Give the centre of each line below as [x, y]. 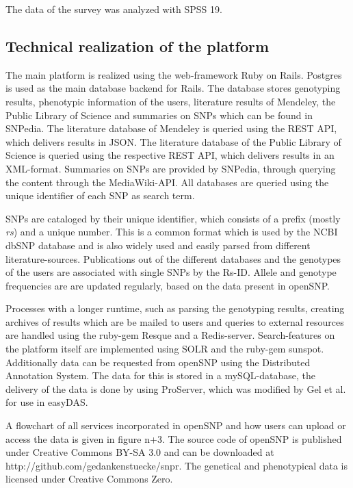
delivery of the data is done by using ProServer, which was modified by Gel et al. [176, 388]
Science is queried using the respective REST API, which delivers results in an [170, 155]
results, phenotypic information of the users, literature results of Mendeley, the [171, 101]
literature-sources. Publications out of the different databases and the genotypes [173, 258]
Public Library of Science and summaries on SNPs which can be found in [159, 115]
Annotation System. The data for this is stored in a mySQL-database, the [160, 375]
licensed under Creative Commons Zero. [89, 479]
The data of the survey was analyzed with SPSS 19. [114, 9]
